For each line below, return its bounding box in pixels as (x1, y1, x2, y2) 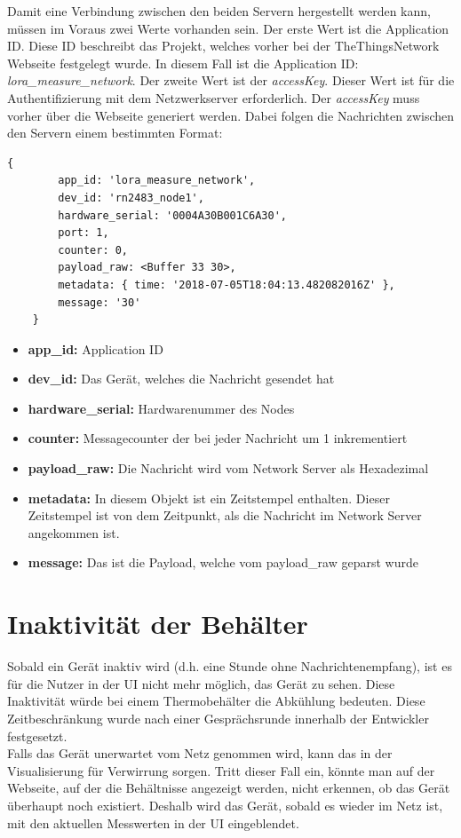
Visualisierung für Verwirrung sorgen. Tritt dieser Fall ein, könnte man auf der (7, 761, 435, 779)
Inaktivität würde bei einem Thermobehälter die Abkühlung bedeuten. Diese (7, 692, 425, 710)
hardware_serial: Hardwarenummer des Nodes (28, 399, 295, 417)
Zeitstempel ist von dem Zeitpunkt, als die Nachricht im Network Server (28, 506, 422, 525)
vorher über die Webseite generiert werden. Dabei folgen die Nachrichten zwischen (7, 106, 455, 124)
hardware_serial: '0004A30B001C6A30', (58, 209, 287, 222)
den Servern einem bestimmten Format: (7, 123, 223, 142)
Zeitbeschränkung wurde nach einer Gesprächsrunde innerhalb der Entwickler (7, 708, 429, 727)
